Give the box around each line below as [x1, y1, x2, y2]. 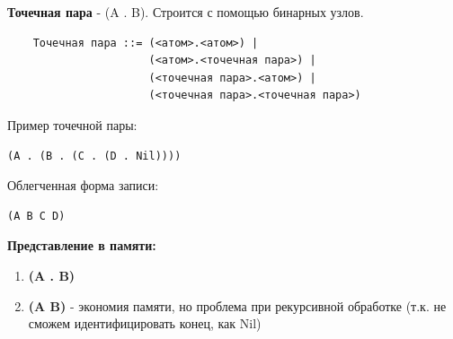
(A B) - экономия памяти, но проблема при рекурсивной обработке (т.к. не [28, 296, 447, 315]
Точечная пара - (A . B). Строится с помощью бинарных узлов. [7, 3, 364, 21]
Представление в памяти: [7, 236, 156, 255]
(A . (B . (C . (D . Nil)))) [7, 149, 182, 162]
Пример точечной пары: [7, 115, 138, 134]
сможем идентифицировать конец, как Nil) [28, 314, 262, 333]
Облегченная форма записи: [7, 176, 159, 195]
